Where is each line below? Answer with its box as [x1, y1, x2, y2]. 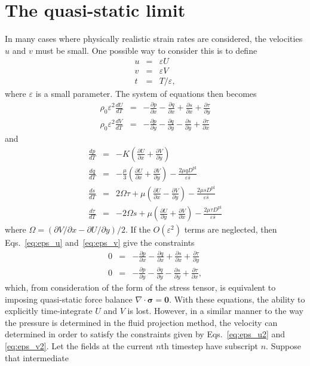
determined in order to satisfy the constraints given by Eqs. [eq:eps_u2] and [5, 328, 286, 340]
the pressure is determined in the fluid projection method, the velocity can [5, 316, 278, 328]
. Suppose [266, 339, 301, 352]
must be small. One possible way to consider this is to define [35, 44, 257, 56]
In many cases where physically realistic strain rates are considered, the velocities [5, 32, 303, 45]
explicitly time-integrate [5, 304, 93, 317]
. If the [125, 223, 151, 236]
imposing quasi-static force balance [5, 292, 133, 305]
